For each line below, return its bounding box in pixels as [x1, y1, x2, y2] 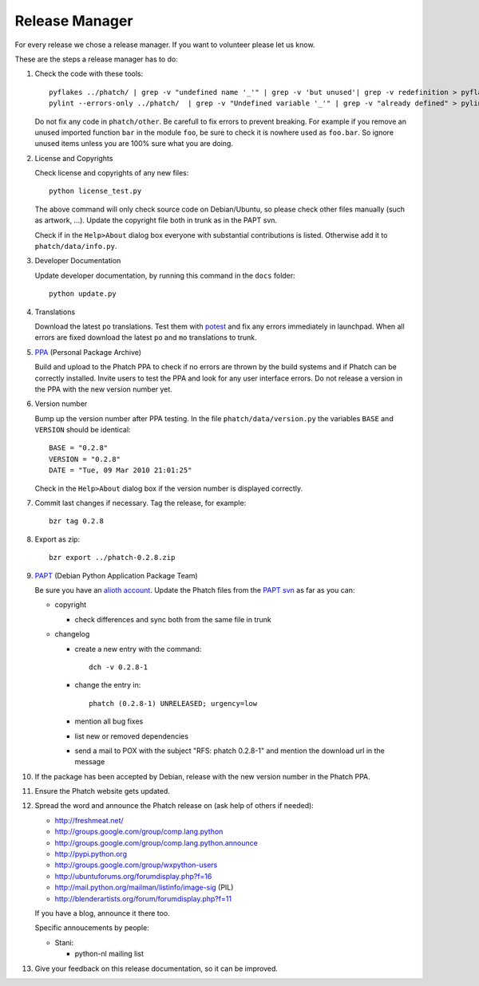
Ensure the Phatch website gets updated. [34, 787, 171, 796]
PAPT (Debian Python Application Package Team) [34, 570, 199, 580]
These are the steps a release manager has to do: [14, 54, 179, 64]
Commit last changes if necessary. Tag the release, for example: [34, 499, 247, 508]
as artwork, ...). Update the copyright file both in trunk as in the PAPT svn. [34, 215, 278, 225]
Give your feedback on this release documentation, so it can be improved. [34, 964, 279, 973]
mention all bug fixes [74, 716, 144, 726]
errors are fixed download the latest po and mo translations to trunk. [34, 333, 257, 342]
